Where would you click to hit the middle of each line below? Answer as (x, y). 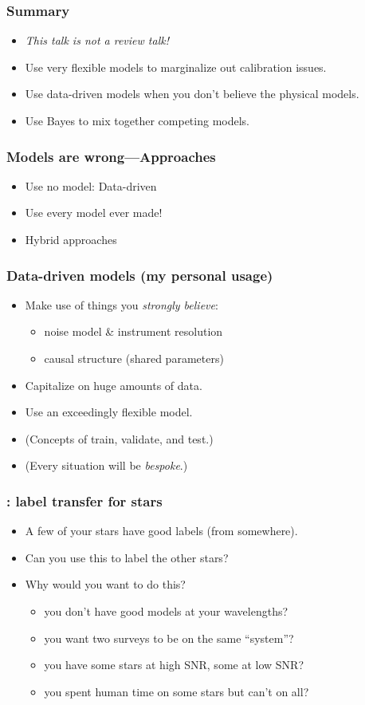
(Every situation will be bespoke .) (106, 465)
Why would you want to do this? (105, 584)
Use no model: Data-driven (91, 185)
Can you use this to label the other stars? (127, 557)
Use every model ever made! (94, 213)
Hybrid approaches (71, 239)
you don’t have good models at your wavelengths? (166, 610)
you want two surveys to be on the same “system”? (169, 638)
